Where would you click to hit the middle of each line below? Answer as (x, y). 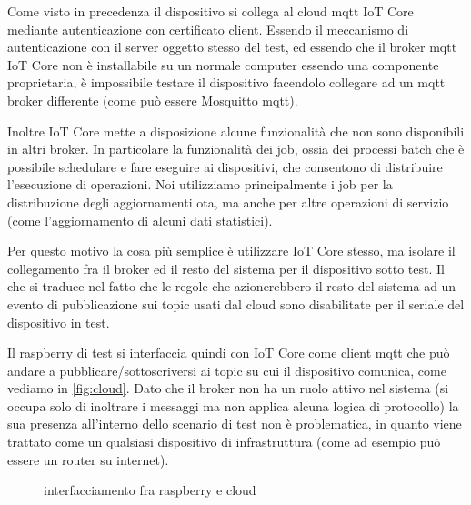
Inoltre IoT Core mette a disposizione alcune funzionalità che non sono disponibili (236, 131)
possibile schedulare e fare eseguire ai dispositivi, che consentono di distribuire (225, 166)
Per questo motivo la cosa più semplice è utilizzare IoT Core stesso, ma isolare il (231, 251)
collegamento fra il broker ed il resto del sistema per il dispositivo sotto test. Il (226, 268)
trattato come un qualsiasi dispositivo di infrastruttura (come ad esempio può (224, 442)
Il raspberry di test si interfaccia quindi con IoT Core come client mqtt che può (229, 353)
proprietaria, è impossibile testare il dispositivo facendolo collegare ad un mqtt (226, 82)
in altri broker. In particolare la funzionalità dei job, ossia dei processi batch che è (236, 149)
